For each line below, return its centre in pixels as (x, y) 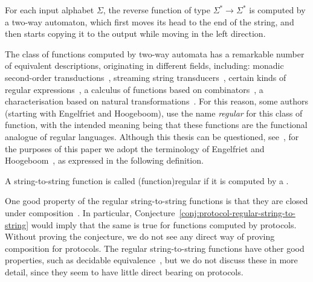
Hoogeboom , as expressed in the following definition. (104, 160)
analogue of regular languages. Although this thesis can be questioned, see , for (152, 136)
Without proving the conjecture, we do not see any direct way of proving (140, 236)
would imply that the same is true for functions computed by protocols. (164, 224)
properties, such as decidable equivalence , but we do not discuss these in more (151, 260)
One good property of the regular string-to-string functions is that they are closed (156, 201)
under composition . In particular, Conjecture (90, 212)
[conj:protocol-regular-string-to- (237, 212)
